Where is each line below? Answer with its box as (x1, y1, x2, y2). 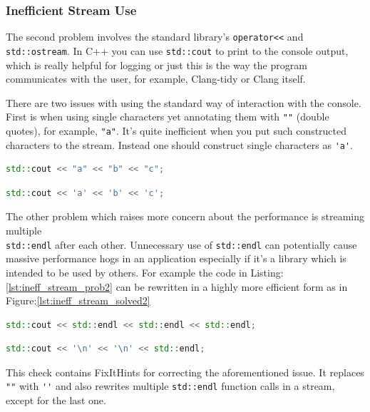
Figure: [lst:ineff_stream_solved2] (6, 293, 150, 308)
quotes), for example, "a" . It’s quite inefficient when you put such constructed (6, 123, 347, 138)
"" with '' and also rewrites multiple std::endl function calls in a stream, (6, 378, 335, 393)
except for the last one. (6, 393, 106, 408)
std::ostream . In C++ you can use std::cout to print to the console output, (6, 43, 349, 58)
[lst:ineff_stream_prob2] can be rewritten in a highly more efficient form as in (6, 279, 348, 294)
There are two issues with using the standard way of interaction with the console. (6, 95, 361, 110)
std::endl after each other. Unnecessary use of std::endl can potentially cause (6, 237, 357, 252)
